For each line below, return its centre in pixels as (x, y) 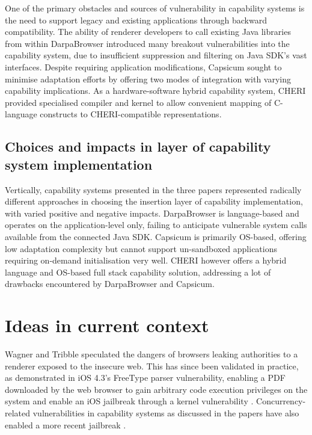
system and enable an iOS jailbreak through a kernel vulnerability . (129, 401)
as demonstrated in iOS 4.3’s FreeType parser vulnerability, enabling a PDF (145, 378)
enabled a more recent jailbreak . (66, 424)
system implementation (79, 164)
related (18, 412)
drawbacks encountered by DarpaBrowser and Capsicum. (110, 284)
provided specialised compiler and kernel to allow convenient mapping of (138, 102)
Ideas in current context (107, 325)
